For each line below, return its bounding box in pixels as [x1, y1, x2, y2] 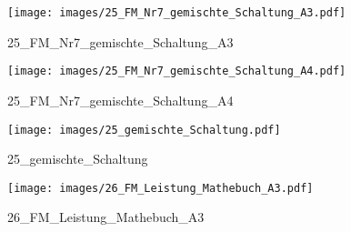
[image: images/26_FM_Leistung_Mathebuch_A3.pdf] [7, 181, 314, 195]
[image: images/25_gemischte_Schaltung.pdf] [7, 123, 281, 136]
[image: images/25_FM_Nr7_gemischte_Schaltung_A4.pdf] [7, 65, 346, 78]
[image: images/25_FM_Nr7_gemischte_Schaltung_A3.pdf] [7, 6, 346, 19]
